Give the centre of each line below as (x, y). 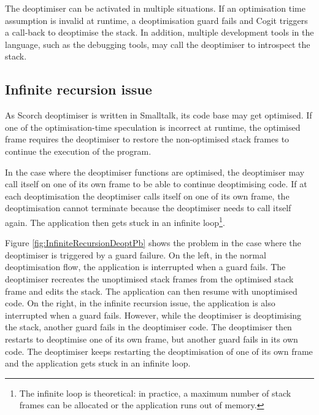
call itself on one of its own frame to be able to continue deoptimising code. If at (156, 184)
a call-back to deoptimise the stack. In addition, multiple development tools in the (159, 32)
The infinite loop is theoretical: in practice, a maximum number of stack (155, 393)
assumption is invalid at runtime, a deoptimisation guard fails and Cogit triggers (156, 20)
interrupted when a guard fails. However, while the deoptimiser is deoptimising (153, 315)
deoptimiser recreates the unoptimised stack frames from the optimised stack (149, 278)
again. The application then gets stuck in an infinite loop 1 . (115, 221)
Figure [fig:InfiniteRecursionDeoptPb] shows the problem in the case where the (153, 243)
